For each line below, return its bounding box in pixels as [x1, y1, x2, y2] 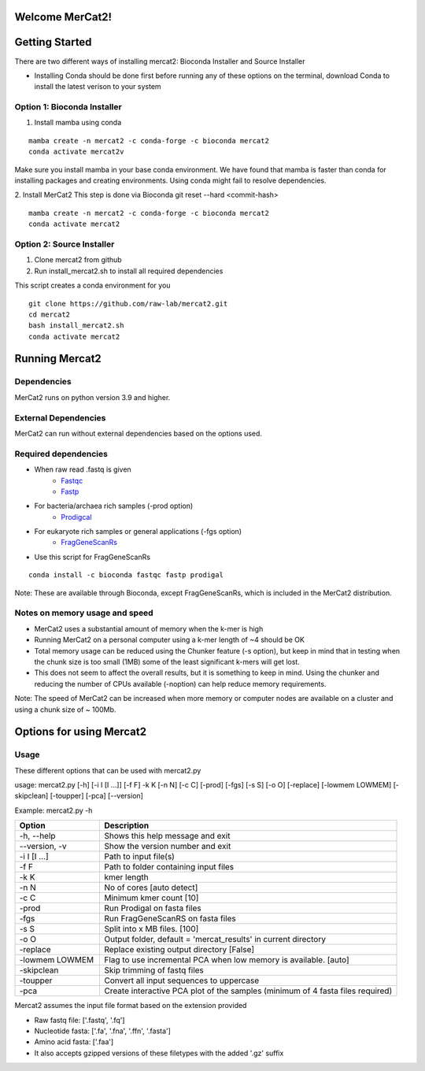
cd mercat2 [28, 309, 71, 319]
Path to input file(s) [103, 851, 175, 862]
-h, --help [19, 831, 56, 842]
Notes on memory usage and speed [14, 607, 153, 618]
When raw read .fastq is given [34, 465, 131, 474]
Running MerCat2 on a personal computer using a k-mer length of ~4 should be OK [34, 635, 305, 645]
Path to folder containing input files [103, 862, 235, 873]
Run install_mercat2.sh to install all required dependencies [34, 266, 224, 276]
